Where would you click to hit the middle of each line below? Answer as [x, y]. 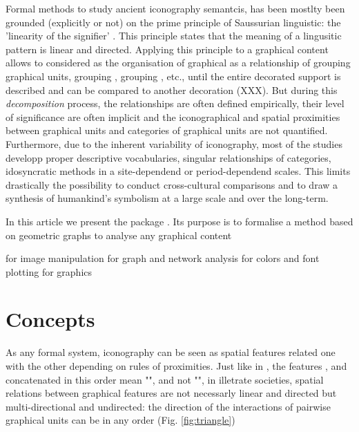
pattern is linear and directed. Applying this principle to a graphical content [167, 49]
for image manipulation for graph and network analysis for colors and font [163, 258]
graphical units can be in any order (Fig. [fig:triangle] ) [120, 420]
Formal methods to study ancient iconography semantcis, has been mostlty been [175, 8]
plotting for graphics [49, 271]
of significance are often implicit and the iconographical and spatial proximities [173, 116]
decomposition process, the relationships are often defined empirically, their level [175, 103]
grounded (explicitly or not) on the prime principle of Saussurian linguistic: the [173, 22]
